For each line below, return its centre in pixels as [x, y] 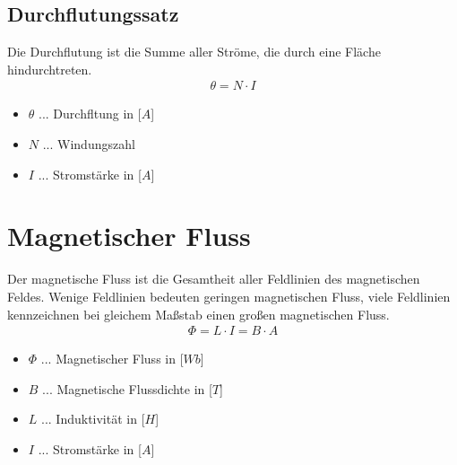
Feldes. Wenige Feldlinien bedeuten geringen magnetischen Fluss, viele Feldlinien [229, 296]
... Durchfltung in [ [90, 114]
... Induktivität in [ [93, 419]
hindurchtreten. [50, 69]
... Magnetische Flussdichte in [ [127, 388]
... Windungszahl [89, 144]
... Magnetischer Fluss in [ [112, 359]
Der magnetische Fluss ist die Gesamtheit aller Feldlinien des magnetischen [214, 279]
